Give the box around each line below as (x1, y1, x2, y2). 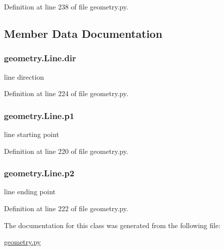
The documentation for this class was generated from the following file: (4, 220, 221, 230)
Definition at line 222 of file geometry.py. (4, 203, 128, 213)
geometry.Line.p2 (4, 167, 75, 179)
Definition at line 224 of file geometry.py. (4, 88, 128, 99)
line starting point (4, 129, 59, 139)
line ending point (4, 186, 56, 197)
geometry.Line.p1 (4, 109, 75, 122)
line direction (4, 71, 44, 82)
